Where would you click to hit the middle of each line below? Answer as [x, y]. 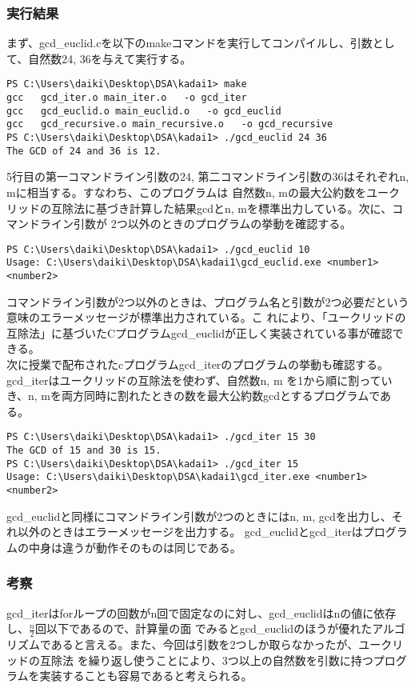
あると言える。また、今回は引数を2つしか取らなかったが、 [205, 644]
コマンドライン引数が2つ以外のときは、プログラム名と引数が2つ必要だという [208, 301]
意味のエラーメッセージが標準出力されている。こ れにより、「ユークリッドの [206, 317]
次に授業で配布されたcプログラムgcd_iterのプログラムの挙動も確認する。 [198, 364]
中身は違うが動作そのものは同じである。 [135, 547]
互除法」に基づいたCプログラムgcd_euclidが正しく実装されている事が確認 [200, 332]
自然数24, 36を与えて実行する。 [110, 58]
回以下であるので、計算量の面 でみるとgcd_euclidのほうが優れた [204, 628]
